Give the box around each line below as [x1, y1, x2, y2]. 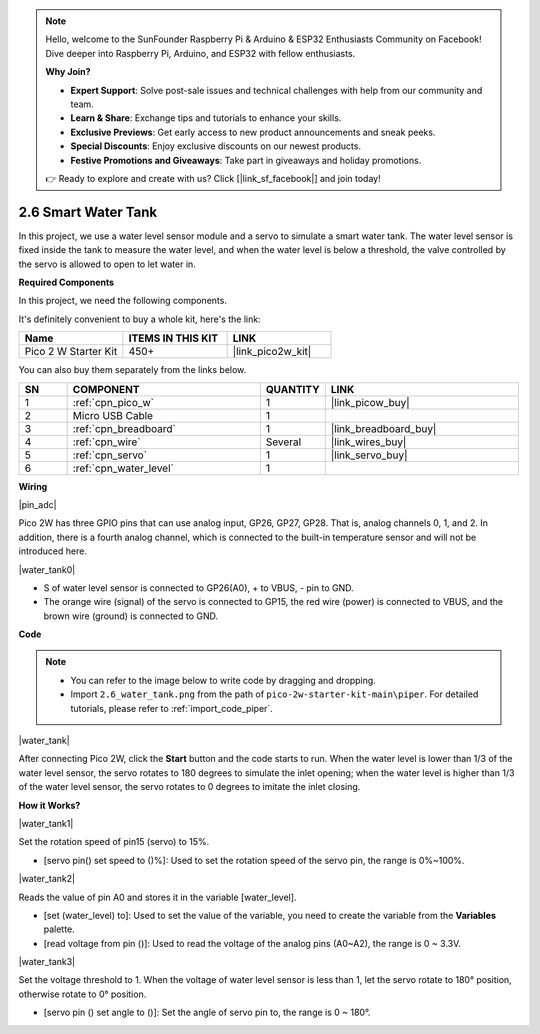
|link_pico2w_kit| [232, 345, 312, 359]
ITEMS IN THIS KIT [128, 331, 219, 345]
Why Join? [45, 66, 91, 78]
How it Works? [18, 799, 81, 811]
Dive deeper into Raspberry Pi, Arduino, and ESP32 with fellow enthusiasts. [45, 47, 356, 59]
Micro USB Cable [72, 408, 154, 422]
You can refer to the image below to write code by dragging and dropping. [70, 674, 377, 686]
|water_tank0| [18, 563, 76, 575]
